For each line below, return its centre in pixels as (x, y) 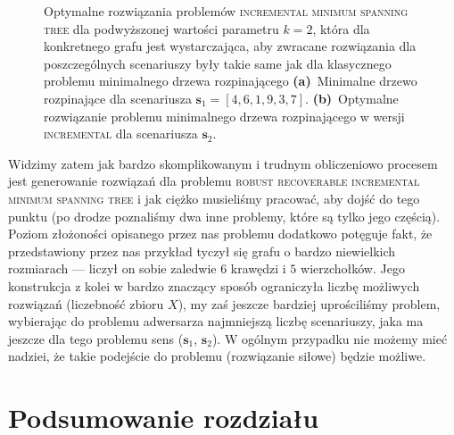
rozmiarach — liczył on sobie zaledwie (112, 268)
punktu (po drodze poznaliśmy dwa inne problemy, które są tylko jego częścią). (224, 216)
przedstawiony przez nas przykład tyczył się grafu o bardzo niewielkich (202, 251)
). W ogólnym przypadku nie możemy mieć (330, 338)
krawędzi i (258, 268)
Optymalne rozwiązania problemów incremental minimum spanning (226, 11)
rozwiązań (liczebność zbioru (86, 303)
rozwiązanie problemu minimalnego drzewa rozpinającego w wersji (224, 116)
